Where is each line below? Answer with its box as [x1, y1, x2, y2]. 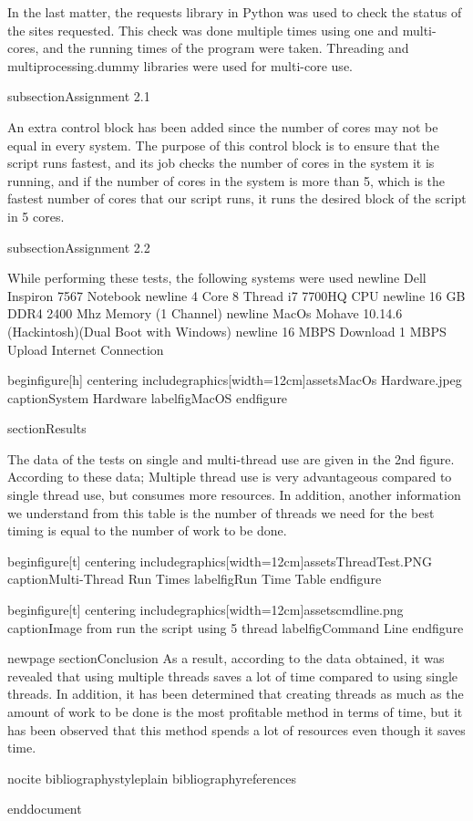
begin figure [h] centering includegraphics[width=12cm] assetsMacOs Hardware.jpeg [7, 370, 462, 390]
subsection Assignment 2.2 [7, 237, 150, 256]
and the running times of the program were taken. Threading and [42, 38, 409, 57]
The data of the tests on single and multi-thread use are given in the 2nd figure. [7, 449, 455, 468]
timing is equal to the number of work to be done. [7, 521, 287, 540]
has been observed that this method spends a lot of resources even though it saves [7, 720, 466, 739]
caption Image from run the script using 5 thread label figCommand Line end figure [7, 618, 464, 637]
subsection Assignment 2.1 [7, 87, 150, 106]
